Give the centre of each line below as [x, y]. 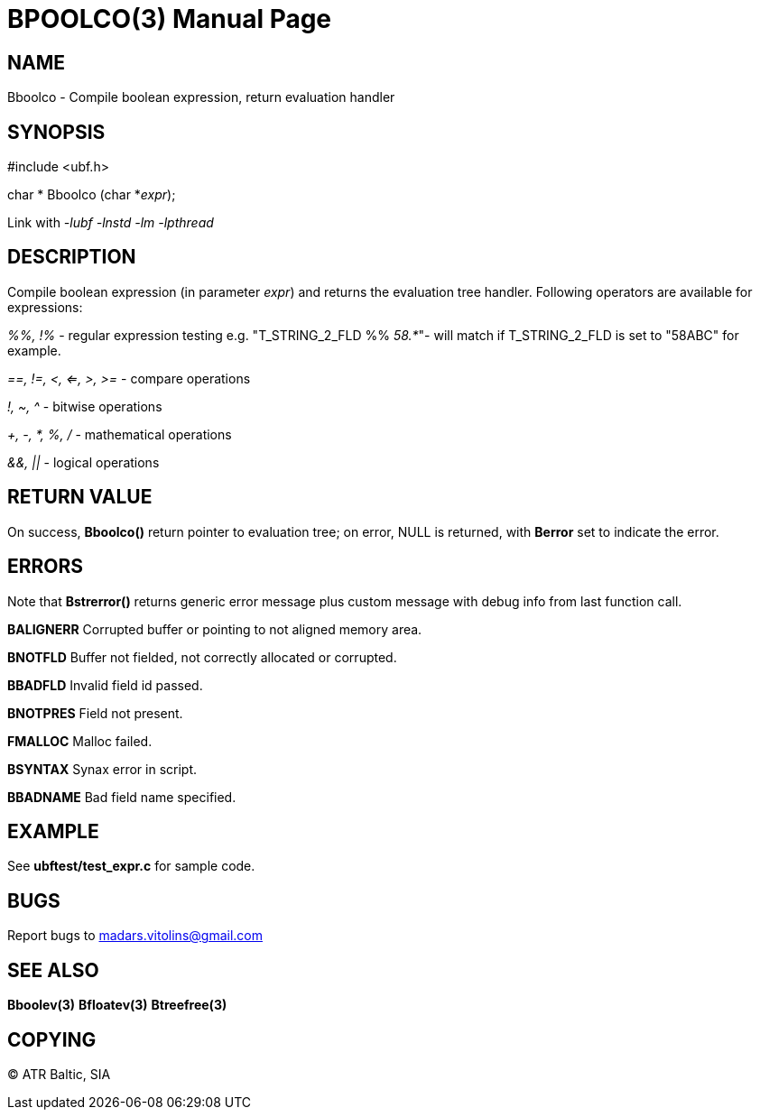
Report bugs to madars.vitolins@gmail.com [135, 936]
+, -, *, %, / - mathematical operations [120, 434]
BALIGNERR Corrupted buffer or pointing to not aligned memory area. [215, 629]
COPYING [52, 1039]
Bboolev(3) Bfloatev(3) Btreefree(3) [117, 1005]
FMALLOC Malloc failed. [80, 741]
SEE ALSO [53, 970]
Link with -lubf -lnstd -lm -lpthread [111, 223]
